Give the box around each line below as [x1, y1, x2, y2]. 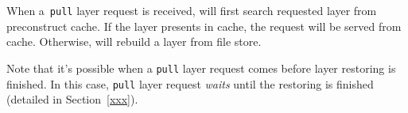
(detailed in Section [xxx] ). [6, 91, 138, 107]
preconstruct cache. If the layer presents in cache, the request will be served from [6, 17, 402, 34]
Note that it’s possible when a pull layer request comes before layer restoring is [6, 59, 396, 76]
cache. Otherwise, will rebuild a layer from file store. [6, 33, 262, 50]
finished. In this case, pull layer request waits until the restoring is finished [6, 75, 374, 92]
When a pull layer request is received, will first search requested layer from [6, 2, 377, 18]
